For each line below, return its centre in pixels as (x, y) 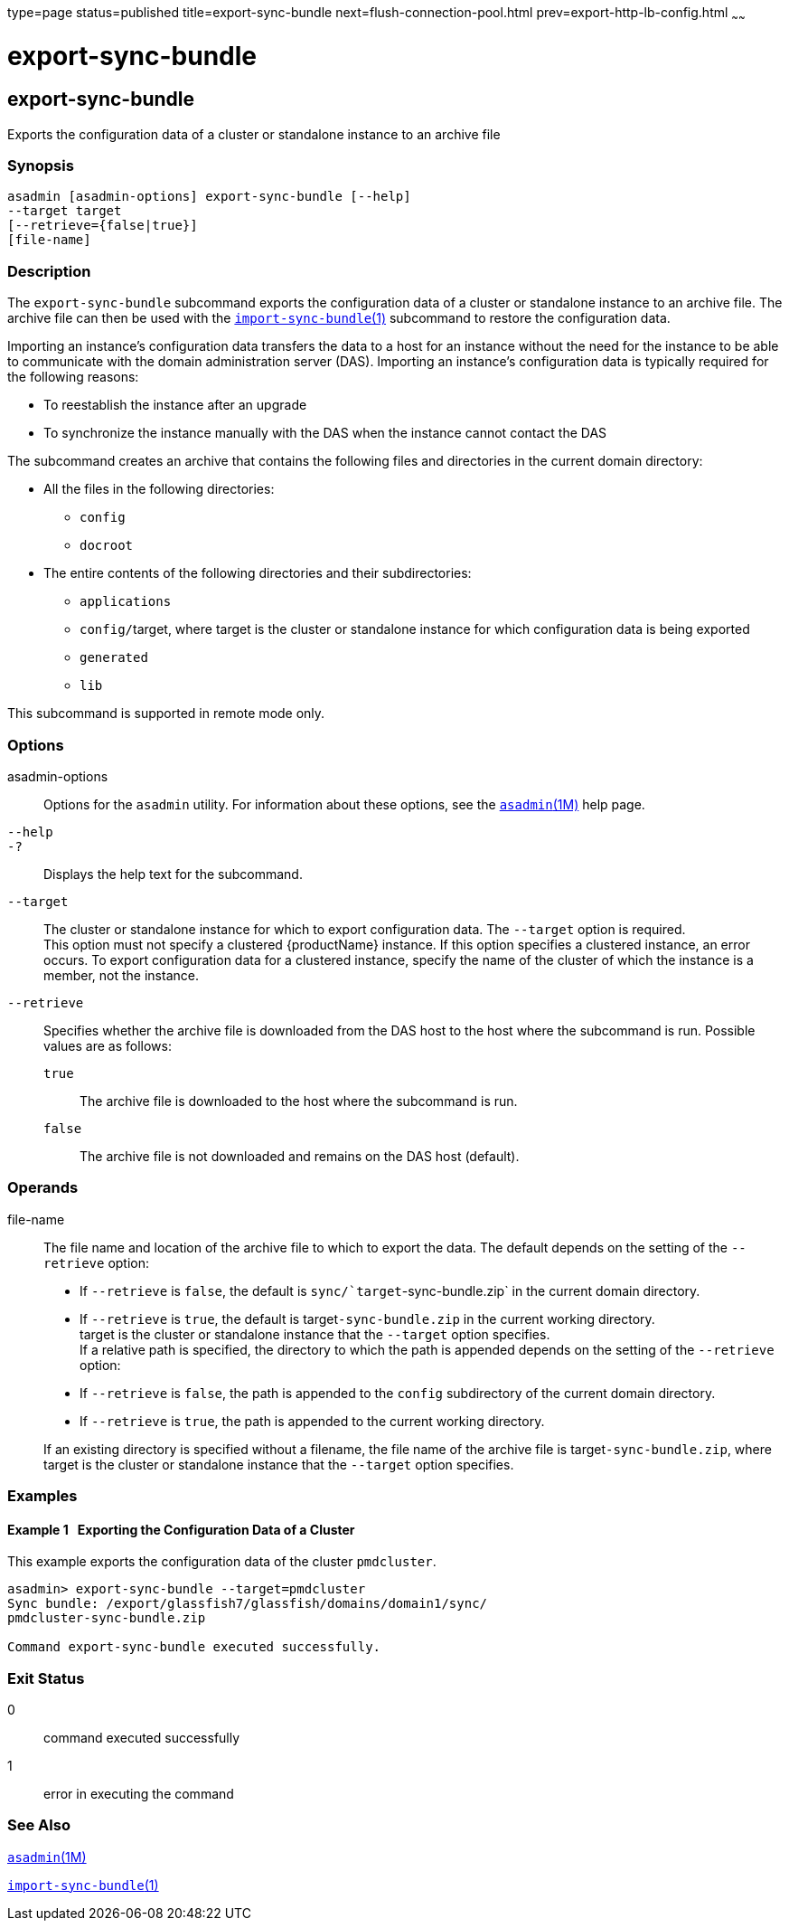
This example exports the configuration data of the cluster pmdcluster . (222, 1562)
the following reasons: (73, 377)
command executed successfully (142, 1738)
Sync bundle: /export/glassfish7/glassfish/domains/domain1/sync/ (248, 1604)
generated (114, 658)
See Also (39, 1825)
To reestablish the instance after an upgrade (175, 405)
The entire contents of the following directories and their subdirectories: (258, 573)
